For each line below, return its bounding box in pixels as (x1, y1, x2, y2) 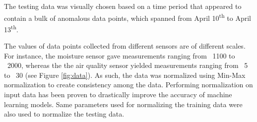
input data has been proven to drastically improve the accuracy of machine (4, 89, 232, 100)
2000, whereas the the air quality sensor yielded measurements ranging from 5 (7, 60, 248, 70)
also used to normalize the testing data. (4, 109, 125, 119)
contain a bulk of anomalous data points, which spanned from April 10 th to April (4, 11, 251, 23)
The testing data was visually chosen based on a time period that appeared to (4, 1, 242, 11)
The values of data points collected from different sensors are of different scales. (4, 41, 246, 51)
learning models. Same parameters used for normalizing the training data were (4, 99, 243, 109)
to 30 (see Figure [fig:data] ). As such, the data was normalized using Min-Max (4, 69, 246, 80)
